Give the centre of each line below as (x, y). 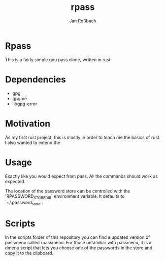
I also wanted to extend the (33, 143)
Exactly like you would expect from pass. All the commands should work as (82, 176)
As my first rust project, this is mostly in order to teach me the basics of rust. (83, 137)
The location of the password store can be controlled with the (68, 191)
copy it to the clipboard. (29, 253)
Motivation (28, 124)
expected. (15, 181)
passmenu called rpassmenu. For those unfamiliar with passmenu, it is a (78, 243)
